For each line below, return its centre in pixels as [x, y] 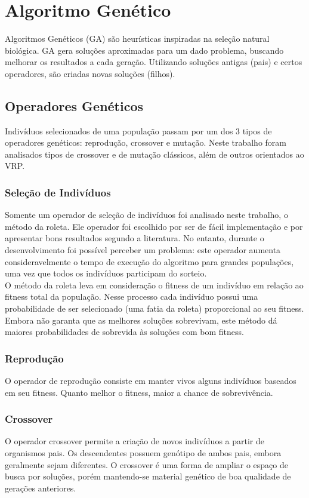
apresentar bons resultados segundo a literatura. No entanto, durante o [135, 238]
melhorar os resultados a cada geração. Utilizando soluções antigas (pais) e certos [154, 62]
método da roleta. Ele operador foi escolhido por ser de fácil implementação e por [154, 226]
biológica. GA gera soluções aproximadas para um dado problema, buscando [144, 50]
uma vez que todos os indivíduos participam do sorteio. [106, 273]
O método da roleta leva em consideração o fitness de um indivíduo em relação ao [154, 285]
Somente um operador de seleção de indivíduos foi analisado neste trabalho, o [146, 215]
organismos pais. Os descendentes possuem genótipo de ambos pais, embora [143, 453]
